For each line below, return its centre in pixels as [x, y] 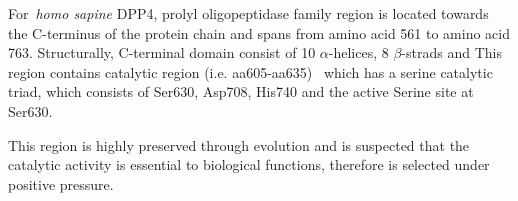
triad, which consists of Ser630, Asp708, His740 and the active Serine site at [241, 91]
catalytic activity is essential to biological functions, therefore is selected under [249, 164]
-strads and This [451, 52]
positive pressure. [61, 183]
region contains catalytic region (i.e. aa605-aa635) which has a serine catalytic [250, 71]
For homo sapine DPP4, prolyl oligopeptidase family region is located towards [248, 13]
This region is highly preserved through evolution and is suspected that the [239, 144]
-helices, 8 [358, 52]
